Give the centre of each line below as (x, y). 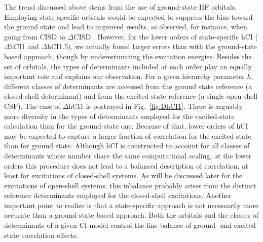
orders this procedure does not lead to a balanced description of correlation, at (126, 165)
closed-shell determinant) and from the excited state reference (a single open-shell (131, 96)
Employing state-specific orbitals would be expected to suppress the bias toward (128, 16)
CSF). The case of (32, 106)
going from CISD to (35, 36)
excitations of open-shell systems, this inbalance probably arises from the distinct (130, 185)
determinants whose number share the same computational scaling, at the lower (128, 155)
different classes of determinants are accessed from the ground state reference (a (128, 86)
